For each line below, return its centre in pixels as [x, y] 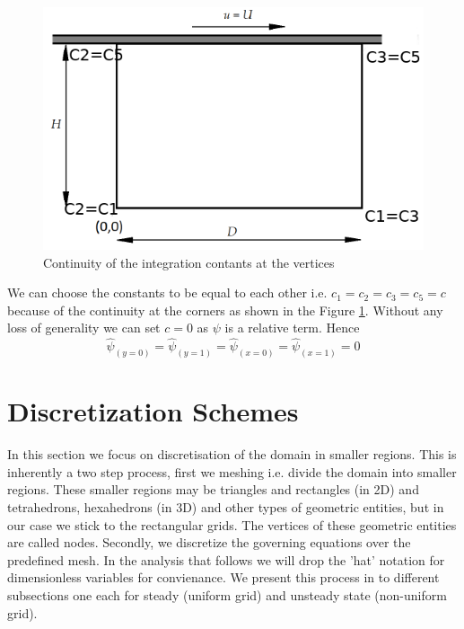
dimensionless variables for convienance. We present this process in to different [223, 577]
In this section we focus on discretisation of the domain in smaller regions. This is [232, 454]
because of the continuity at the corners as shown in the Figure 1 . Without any [225, 310]
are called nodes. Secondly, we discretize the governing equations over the [209, 542]
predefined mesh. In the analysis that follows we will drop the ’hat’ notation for [226, 559]
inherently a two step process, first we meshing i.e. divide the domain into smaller [232, 471]
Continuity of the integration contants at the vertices [189, 262]
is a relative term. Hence [292, 328]
